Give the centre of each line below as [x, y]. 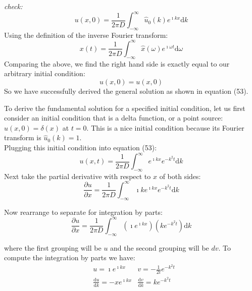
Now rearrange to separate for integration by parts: [83, 212]
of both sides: [180, 176]
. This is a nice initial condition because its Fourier [165, 127]
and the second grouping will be [160, 247]
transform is [23, 137]
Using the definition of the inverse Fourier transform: [86, 35]
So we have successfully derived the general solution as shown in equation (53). [126, 91]
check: [13, 6]
